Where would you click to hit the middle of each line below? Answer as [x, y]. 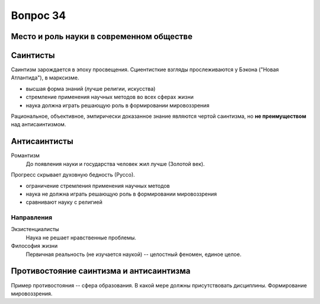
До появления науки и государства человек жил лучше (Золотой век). [115, 164]
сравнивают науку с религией [64, 202]
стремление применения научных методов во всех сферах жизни [110, 97]
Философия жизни [34, 246]
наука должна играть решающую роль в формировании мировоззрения [118, 105]
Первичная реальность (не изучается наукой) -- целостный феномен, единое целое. [134, 254]
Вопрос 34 [39, 15]
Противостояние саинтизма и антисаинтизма [101, 271]
